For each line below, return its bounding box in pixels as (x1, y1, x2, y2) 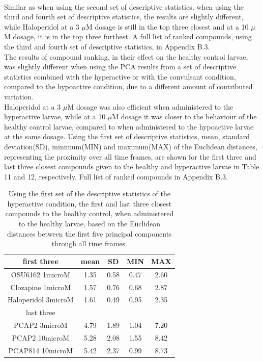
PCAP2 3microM (14, 320, 68, 330)
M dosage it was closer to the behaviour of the (112, 111, 257, 122)
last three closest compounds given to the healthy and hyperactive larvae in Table (4, 161, 259, 172)
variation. (4, 91, 34, 101)
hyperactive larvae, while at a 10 (4, 111, 106, 122)
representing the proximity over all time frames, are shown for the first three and (4, 151, 256, 162)
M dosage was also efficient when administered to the (67, 101, 233, 112)
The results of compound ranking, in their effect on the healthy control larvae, (4, 51, 248, 62)
